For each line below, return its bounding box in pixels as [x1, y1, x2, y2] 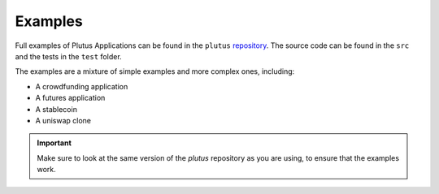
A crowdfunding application [35, 81, 128, 91]
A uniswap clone [35, 115, 91, 125]
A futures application [35, 93, 106, 103]
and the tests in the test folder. [15, 51, 122, 61]
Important [37, 138, 72, 148]
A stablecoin [35, 104, 77, 114]
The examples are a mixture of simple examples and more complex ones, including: [15, 67, 295, 76]
